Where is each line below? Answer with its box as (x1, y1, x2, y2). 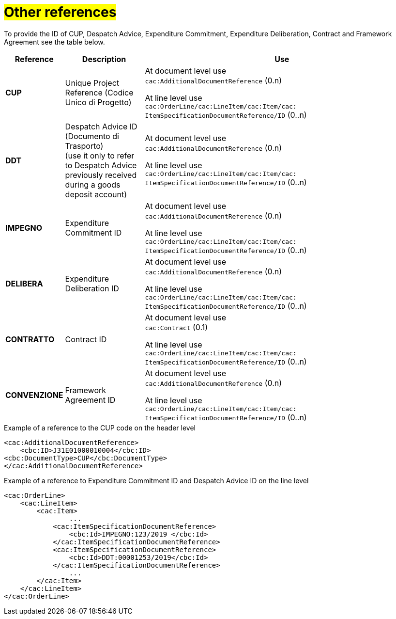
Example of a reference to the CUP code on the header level (4, 423, 196, 432)
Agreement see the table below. (4, 37, 105, 46)
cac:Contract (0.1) (145, 322, 208, 332)
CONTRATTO (5, 334, 55, 345)
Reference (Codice (65, 88, 134, 98)
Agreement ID (65, 395, 116, 405)
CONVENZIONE (5, 390, 63, 400)
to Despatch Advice (65, 160, 137, 170)
